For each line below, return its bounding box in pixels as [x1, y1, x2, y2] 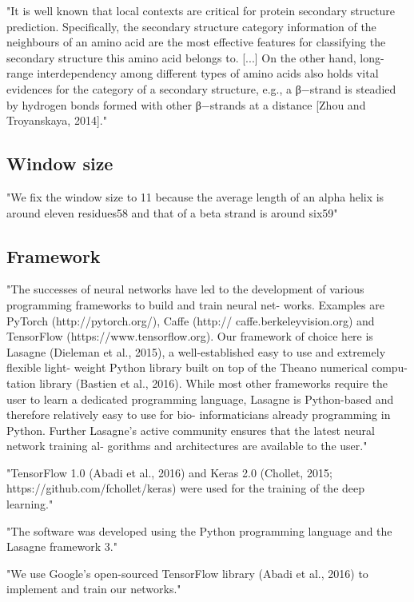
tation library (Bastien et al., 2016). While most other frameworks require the [6, 374, 388, 391]
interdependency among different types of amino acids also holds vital [37, 65, 379, 82]
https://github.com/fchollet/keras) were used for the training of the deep [6, 480, 365, 496]
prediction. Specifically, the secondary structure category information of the [6, 18, 376, 34]
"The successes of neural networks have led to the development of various [6, 281, 364, 297]
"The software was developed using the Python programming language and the [6, 522, 392, 539]
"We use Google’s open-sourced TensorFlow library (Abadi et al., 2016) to [6, 564, 368, 581]
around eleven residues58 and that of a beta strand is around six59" [6, 204, 338, 221]
